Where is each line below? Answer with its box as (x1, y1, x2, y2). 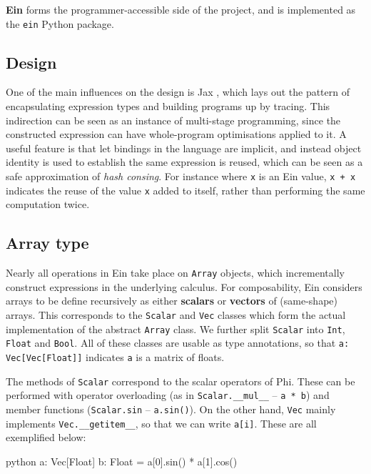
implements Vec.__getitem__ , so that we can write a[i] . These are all (6, 415, 317, 430)
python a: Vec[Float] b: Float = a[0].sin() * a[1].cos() (6, 453, 238, 468)
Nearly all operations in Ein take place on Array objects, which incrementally (6, 265, 345, 280)
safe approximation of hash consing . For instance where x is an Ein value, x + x (6, 169, 356, 184)
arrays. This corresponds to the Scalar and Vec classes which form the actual (6, 307, 346, 322)
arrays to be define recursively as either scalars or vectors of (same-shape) (6, 293, 337, 308)
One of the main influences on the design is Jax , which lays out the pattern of (6, 84, 350, 99)
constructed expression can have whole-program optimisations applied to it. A (6, 127, 347, 142)
